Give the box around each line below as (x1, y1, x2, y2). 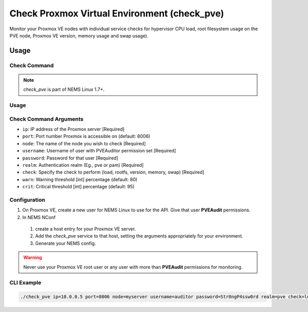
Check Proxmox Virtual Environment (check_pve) (9, 8, 224, 19)
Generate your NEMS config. (35, 240, 96, 246)
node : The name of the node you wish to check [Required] (22, 140, 146, 146)
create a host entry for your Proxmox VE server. (35, 226, 136, 232)
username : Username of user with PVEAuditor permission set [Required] (22, 148, 177, 154)
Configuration (9, 196, 46, 203)
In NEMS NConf (22, 214, 56, 220)
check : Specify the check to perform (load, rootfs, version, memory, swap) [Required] (22, 169, 205, 175)
